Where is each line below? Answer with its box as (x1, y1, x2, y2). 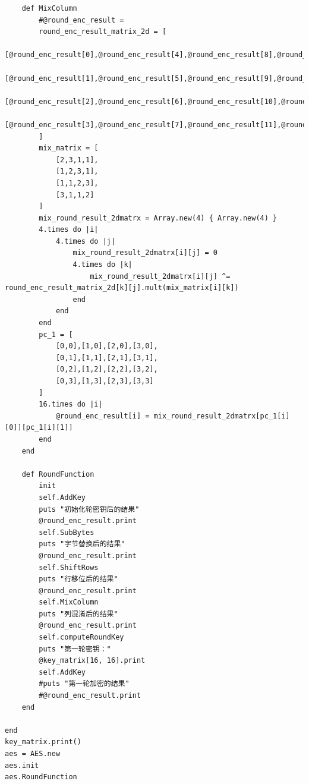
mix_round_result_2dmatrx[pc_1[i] (153, 411, 290, 420)
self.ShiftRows (39, 563, 99, 572)
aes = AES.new (5, 750, 61, 758)
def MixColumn (21, 4, 77, 12)
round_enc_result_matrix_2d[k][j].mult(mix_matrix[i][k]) (5, 284, 239, 292)
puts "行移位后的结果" (39, 575, 118, 584)
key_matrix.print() (5, 738, 81, 747)
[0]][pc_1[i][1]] (5, 423, 73, 432)
